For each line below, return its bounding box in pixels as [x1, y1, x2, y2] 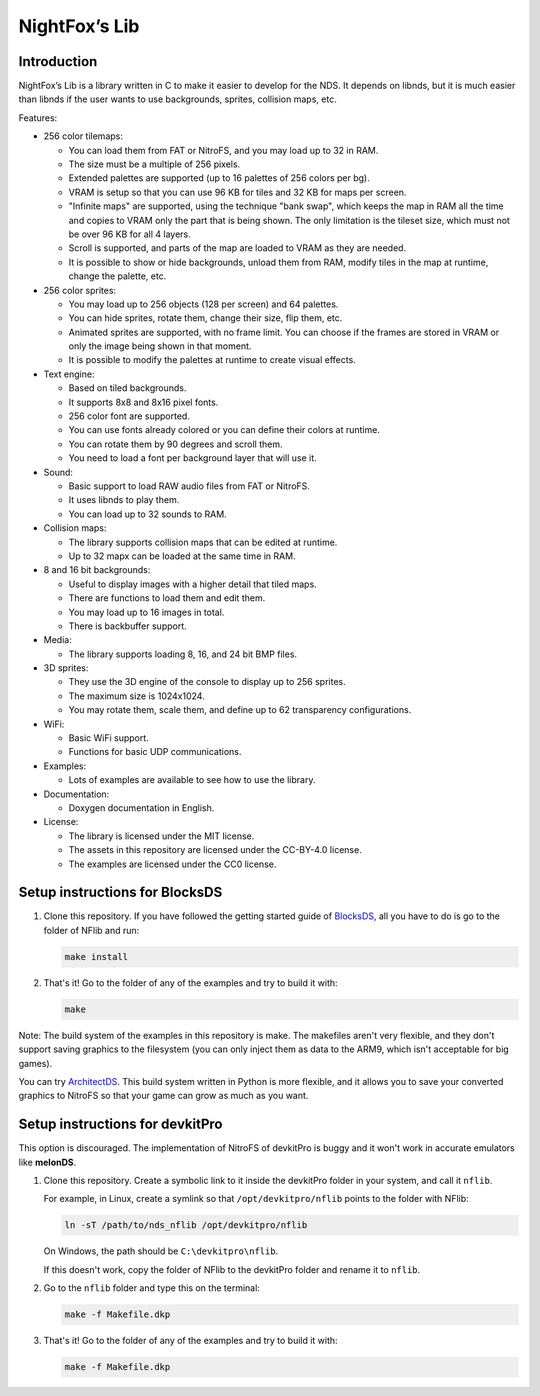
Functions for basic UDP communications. [68, 746, 242, 758]
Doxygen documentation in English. [68, 801, 215, 814]
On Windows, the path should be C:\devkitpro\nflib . [43, 1245, 279, 1257]
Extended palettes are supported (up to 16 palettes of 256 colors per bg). [68, 172, 370, 184]
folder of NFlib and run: [43, 924, 140, 936]
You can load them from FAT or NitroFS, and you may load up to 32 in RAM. [68, 144, 379, 156]
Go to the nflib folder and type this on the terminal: [43, 1282, 260, 1294]
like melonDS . [18, 1156, 77, 1168]
